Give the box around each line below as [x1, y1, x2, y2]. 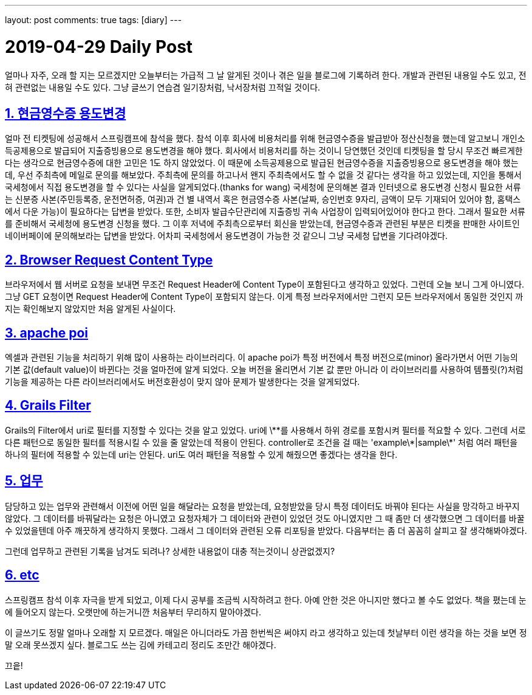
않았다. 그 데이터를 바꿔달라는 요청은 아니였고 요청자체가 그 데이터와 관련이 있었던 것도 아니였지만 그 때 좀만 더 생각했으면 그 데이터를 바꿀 [5, 513, 525, 524]
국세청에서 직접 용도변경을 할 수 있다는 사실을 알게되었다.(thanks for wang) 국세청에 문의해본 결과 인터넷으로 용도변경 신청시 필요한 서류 [5, 182, 521, 193]
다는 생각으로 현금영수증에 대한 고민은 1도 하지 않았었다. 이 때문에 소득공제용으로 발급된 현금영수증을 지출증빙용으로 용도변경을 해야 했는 [5, 157, 519, 168]
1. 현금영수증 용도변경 [5, 105, 126, 121]
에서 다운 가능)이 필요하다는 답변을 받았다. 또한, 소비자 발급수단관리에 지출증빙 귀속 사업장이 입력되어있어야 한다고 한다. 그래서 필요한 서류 [5, 206, 525, 217]
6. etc [5, 567, 39, 583]
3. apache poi [5, 325, 89, 341]
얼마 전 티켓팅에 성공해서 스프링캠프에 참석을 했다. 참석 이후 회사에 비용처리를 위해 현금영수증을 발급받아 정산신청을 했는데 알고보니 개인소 [5, 133, 525, 144]
